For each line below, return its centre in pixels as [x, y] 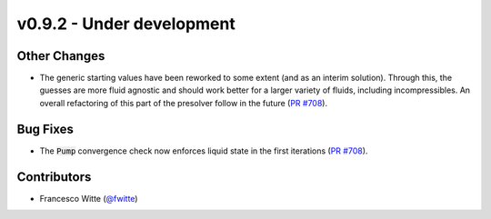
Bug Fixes [45, 129]
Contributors [54, 177]
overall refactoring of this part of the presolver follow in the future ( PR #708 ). [183, 103]
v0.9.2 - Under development [126, 24]
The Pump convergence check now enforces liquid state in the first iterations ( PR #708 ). [204, 151]
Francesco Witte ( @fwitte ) [89, 198]
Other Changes [61, 56]
